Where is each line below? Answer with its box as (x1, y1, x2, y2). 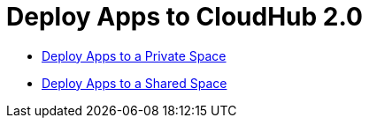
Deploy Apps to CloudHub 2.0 (6, 2, 363, 32)
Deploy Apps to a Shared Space (42, 75, 227, 91)
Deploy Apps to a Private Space (42, 48, 227, 63)
